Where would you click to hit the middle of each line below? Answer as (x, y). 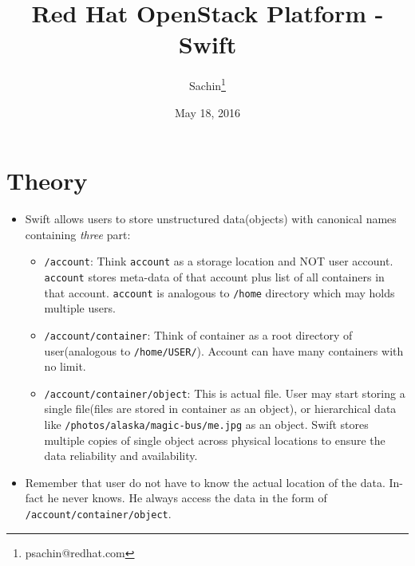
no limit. (65, 366)
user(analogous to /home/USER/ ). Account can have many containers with (224, 350)
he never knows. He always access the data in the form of (187, 498)
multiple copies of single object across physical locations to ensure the (215, 440)
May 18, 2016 (207, 112)
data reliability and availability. (121, 456)
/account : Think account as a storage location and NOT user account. (219, 261)
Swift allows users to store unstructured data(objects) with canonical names (211, 219)
